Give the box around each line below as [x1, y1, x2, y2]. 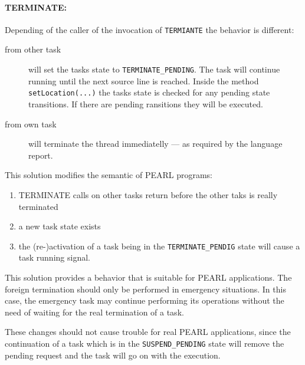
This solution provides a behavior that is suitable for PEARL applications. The [5, 271, 292, 283]
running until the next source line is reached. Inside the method [28, 74, 259, 87]
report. [28, 149, 53, 161]
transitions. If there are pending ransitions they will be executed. [28, 97, 263, 110]
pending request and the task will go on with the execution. [5, 348, 221, 361]
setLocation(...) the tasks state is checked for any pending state [28, 86, 270, 98]
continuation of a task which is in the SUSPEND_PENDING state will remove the [5, 337, 284, 349]
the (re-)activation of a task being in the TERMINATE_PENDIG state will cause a [18, 239, 300, 252]
